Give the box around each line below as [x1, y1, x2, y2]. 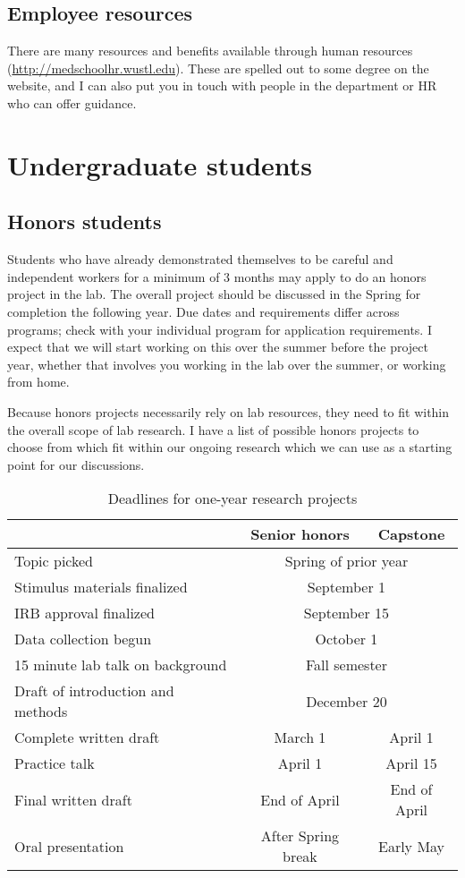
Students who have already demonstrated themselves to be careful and [7, 250, 393, 269]
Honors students [7, 208, 162, 235]
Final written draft [14, 788, 132, 810]
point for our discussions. [7, 455, 145, 473]
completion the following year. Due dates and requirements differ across [7, 302, 400, 320]
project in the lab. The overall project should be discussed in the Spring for [7, 285, 421, 303]
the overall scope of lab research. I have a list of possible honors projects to [7, 420, 419, 439]
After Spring [260, 825, 340, 847]
